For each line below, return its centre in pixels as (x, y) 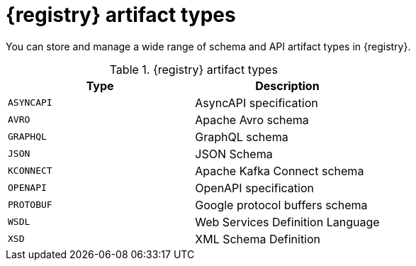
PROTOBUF (30, 205)
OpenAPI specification (254, 188)
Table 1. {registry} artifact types (193, 69)
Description (287, 85)
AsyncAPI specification (257, 102)
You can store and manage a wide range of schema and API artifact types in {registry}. (208, 46)
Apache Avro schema (252, 120)
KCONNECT (30, 171)
